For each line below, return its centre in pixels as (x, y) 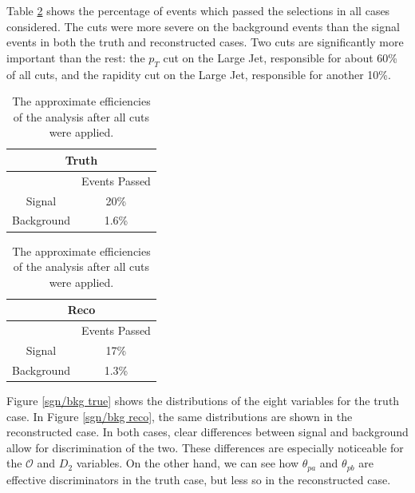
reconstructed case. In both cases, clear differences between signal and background (207, 432)
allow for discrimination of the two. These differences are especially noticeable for (205, 447)
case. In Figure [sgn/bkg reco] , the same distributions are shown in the (180, 416)
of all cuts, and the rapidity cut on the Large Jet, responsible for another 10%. (199, 74)
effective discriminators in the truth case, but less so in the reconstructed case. (199, 479)
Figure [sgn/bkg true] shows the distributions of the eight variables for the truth (203, 400)
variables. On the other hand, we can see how (188, 463)
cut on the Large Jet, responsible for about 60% (281, 57)
